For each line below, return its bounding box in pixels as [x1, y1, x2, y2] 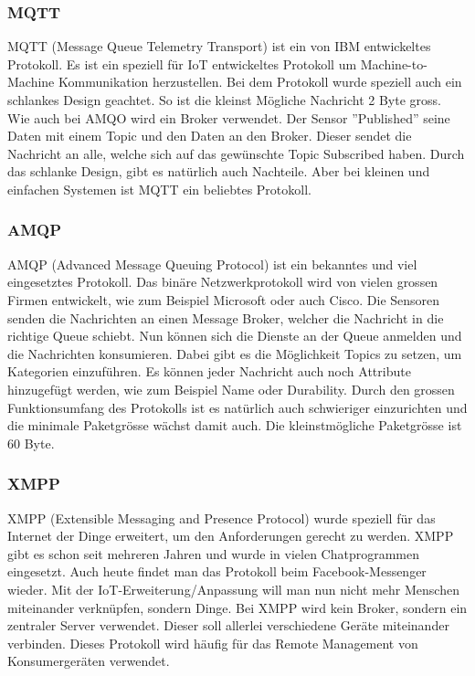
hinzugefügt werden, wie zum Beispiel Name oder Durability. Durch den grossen [7, 379, 455, 398]
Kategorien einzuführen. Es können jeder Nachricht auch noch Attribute [7, 362, 411, 381]
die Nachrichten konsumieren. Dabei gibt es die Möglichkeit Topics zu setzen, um [7, 343, 462, 363]
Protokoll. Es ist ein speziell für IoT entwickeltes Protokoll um [7, 54, 357, 73]
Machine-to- [360, 54, 427, 73]
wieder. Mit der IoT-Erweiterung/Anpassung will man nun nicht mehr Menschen [7, 579, 459, 598]
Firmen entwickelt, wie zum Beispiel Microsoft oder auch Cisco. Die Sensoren [7, 290, 440, 309]
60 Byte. [7, 433, 55, 452]
